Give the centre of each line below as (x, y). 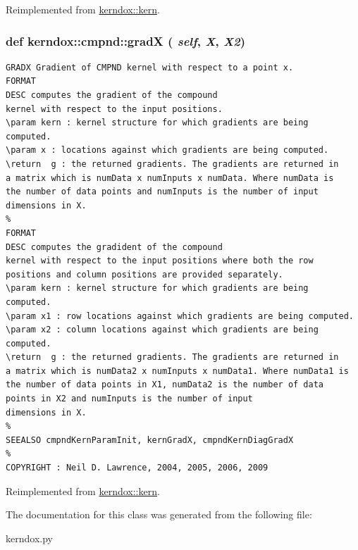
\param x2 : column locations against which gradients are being (162, 330)
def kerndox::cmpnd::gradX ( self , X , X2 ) (126, 40)
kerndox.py (29, 538)
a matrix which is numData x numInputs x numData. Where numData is (170, 178)
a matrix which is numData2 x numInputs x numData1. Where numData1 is (177, 371)
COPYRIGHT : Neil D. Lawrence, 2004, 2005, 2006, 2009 (137, 468)
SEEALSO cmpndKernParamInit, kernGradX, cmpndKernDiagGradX (150, 440)
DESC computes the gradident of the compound (114, 247)
